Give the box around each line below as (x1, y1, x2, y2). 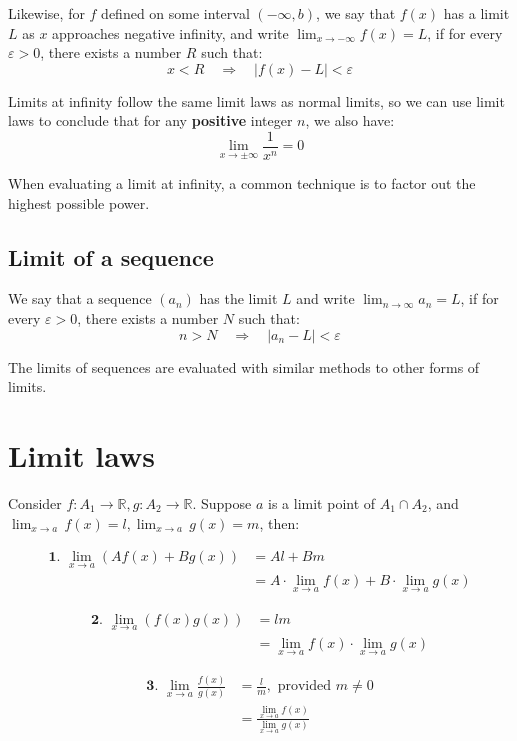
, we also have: (305, 110, 395, 131)
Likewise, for (8, 3, 85, 23)
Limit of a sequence (8, 241, 214, 272)
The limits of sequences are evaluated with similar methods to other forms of (8, 356, 480, 377)
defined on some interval (101, 3, 250, 23)
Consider (8, 492, 62, 513)
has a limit (443, 3, 510, 23)
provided (277, 679, 332, 694)
